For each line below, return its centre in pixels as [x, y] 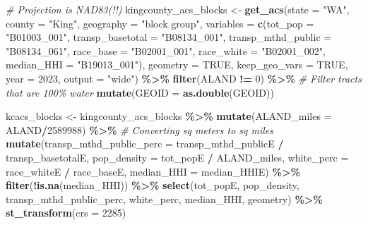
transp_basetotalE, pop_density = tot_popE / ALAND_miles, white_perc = [177, 157]
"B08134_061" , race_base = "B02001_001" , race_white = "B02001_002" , [166, 50]
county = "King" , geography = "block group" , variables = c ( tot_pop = [160, 23]
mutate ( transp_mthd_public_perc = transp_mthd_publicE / [145, 144]
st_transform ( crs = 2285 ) [66, 213]
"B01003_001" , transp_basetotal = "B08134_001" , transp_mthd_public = [169, 37]
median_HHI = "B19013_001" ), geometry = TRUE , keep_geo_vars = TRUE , [177, 65]
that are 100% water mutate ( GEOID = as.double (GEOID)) [140, 92]
